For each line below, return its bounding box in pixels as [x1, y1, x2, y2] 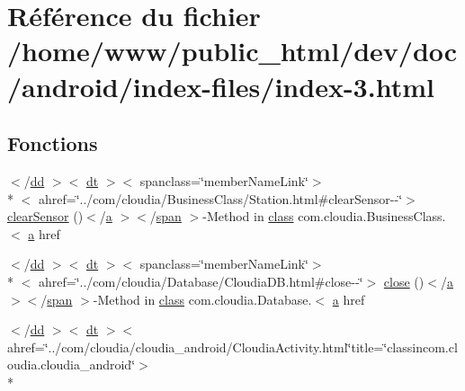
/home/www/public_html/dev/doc [7, 32, 458, 69]
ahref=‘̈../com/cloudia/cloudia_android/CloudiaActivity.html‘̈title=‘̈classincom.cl [7, 337, 458, 356]
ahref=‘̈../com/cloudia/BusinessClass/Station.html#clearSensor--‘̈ [38, 189, 403, 208]
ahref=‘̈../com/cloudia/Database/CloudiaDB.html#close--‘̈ [38, 271, 363, 290]
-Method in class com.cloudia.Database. [93, 289, 312, 308]
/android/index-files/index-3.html [7, 67, 434, 104]
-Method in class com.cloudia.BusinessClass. [202, 207, 446, 226]
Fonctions [7, 129, 98, 157]
